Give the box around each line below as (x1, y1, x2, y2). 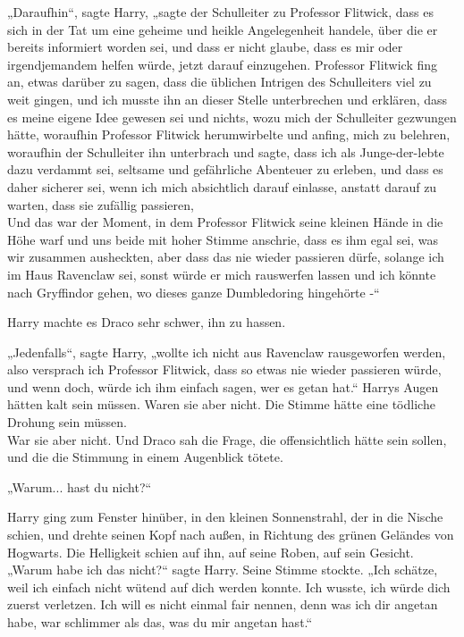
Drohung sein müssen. (7, 413, 127, 432)
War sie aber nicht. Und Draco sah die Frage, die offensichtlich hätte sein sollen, (7, 430, 447, 448)
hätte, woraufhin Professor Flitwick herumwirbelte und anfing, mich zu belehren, (7, 125, 451, 144)
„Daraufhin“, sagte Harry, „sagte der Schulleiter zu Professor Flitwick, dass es (7, 3, 434, 21)
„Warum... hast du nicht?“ (7, 477, 152, 496)
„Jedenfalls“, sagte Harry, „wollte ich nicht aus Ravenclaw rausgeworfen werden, (7, 342, 446, 361)
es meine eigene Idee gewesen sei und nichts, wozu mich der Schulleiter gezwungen (7, 107, 457, 126)
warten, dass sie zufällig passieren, (7, 195, 194, 214)
